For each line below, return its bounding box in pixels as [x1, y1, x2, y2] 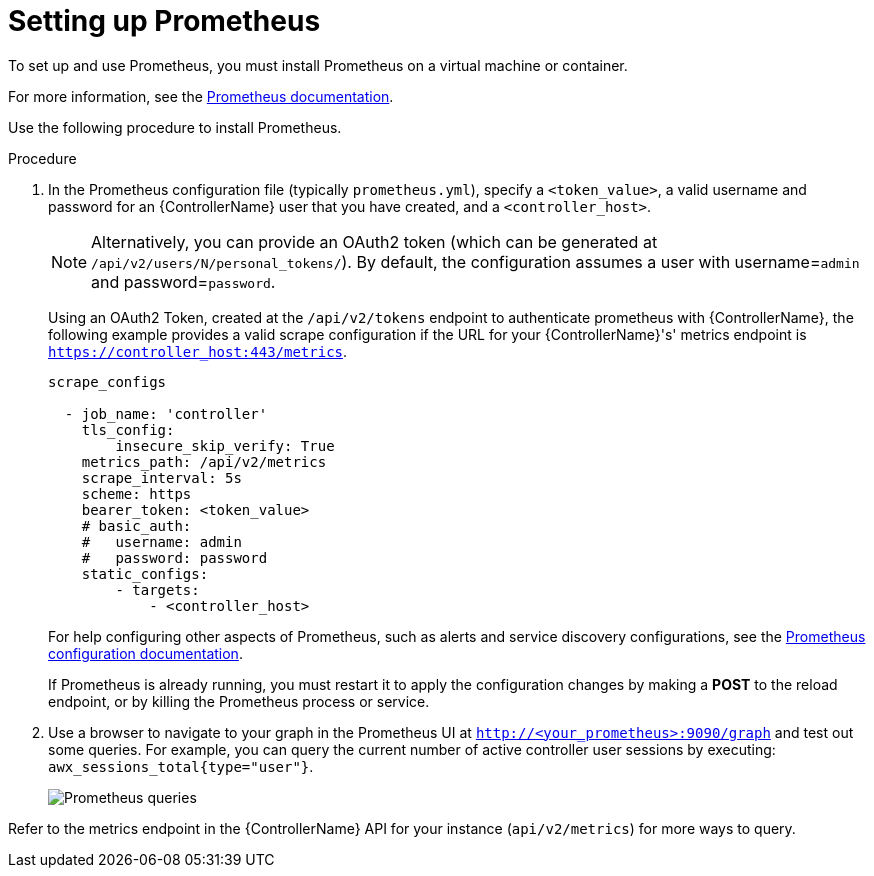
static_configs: [81, 565, 209, 582]
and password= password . [91, 271, 276, 292]
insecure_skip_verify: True [115, 437, 335, 454]
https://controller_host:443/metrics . [48, 342, 348, 360]
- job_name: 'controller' [64, 405, 268, 422]
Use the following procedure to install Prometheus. [8, 118, 342, 136]
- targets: [115, 581, 200, 598]
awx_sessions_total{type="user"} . [48, 757, 314, 775]
